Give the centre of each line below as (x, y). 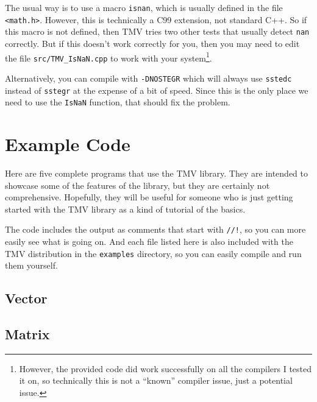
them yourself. (31, 265)
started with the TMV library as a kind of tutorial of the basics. (125, 209)
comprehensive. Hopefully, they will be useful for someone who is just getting (149, 197)
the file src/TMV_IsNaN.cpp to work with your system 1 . (109, 57)
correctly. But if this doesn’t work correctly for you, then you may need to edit (152, 43)
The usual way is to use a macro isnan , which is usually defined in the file (144, 7)
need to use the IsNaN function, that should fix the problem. (118, 102)
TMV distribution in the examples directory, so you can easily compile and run (153, 253)
